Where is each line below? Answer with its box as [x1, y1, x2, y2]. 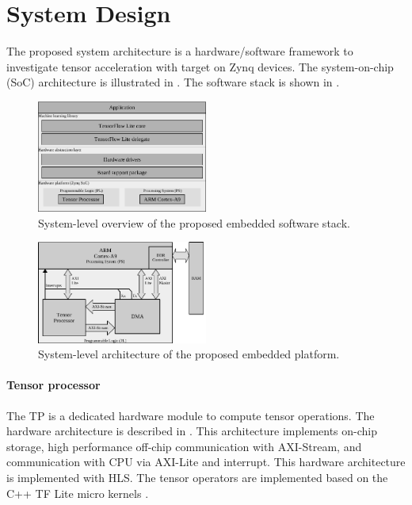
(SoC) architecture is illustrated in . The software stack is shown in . [6, 74, 340, 90]
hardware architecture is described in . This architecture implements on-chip [6, 423, 378, 439]
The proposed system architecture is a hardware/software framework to [6, 43, 353, 59]
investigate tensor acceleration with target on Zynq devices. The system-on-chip [6, 58, 394, 75]
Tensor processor [6, 377, 101, 393]
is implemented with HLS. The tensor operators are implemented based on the [6, 469, 388, 485]
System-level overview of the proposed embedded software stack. [38, 214, 350, 231]
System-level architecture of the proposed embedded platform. [38, 346, 340, 362]
